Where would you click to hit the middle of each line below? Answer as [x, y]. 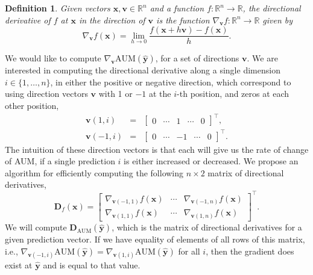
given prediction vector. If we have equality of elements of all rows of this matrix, [155, 239]
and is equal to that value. [92, 265]
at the [160, 94]
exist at [19, 265]
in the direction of [112, 20]
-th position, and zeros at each [233, 94]
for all [189, 251]
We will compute [36, 227]
